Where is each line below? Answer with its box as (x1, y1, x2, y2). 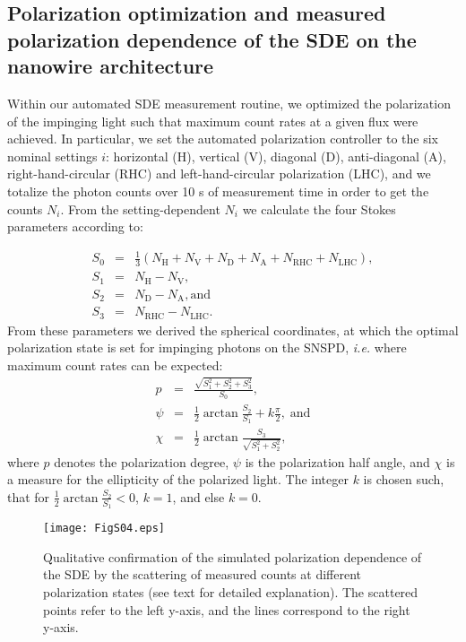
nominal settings (7, 146, 98, 165)
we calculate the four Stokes (242, 199, 396, 218)
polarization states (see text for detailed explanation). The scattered (43, 583, 419, 602)
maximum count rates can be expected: (7, 355, 223, 374)
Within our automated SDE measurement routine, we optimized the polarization (7, 93, 451, 112)
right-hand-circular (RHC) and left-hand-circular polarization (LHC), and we (7, 164, 431, 183)
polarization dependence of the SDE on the (7, 25, 417, 53)
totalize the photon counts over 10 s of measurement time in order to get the (7, 181, 429, 200)
